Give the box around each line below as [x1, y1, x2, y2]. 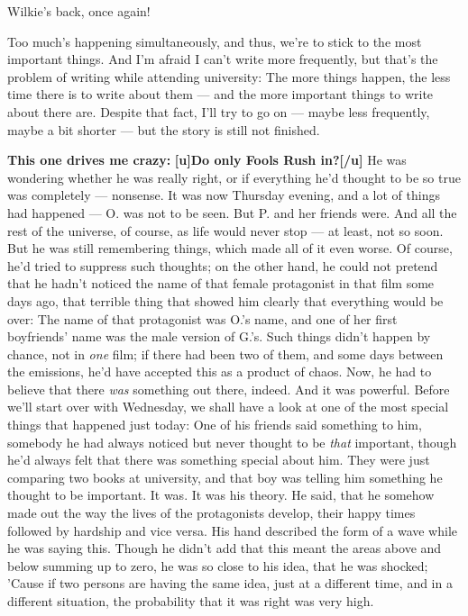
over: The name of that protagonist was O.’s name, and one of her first [7, 309, 398, 328]
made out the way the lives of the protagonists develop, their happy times [7, 503, 416, 522]
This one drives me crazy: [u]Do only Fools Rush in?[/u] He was [7, 150, 407, 169]
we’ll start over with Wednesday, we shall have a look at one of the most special [7, 397, 449, 416]
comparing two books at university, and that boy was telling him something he [7, 467, 443, 486]
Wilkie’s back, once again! [7, 2, 151, 20]
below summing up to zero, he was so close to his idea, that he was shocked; [7, 556, 428, 575]
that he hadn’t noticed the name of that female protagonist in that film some [7, 274, 435, 293]
